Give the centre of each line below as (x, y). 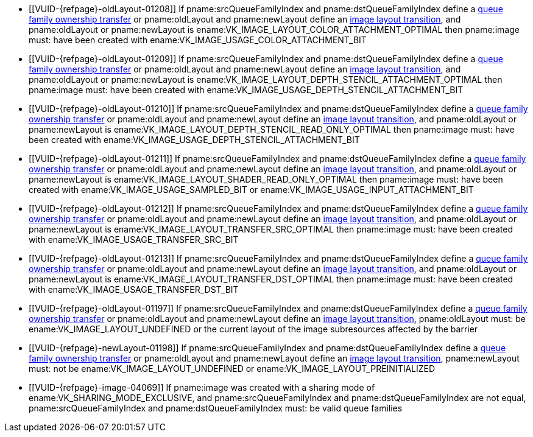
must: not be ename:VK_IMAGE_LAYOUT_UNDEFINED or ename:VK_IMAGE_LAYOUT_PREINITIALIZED (232, 369)
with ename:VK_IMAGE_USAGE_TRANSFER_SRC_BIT (134, 239)
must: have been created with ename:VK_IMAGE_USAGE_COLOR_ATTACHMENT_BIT (198, 40)
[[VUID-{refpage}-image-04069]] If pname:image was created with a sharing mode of (202, 387)
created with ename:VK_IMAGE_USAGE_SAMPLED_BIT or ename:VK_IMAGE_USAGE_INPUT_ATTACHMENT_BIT (251, 190)
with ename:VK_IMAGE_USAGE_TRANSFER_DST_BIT (134, 289)
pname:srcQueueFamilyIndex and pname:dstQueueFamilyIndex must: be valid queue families (216, 408)
